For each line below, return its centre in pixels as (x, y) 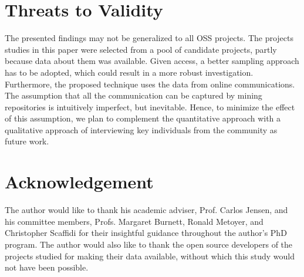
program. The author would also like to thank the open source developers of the (149, 244)
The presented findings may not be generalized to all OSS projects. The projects (149, 38)
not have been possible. (47, 267)
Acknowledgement (79, 182)
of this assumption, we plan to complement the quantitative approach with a (143, 118)
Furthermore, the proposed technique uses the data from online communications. (150, 84)
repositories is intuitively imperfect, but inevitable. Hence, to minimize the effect (150, 107)
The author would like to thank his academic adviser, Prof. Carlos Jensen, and (146, 210)
